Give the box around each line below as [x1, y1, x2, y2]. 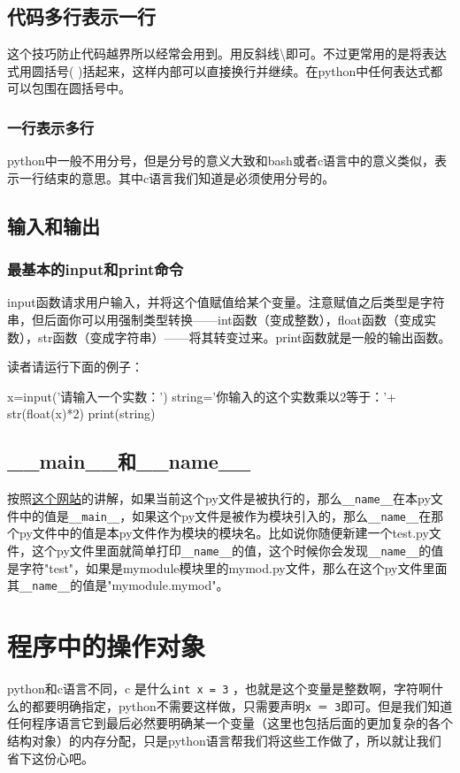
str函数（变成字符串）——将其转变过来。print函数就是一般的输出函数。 [37, 327, 451, 346]
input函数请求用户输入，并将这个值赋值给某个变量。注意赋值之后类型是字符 [7, 293, 445, 311]
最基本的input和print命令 [7, 258, 184, 280]
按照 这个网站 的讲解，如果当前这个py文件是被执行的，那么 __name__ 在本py [7, 489, 431, 508]
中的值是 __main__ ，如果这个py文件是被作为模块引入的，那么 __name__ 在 [19, 506, 432, 524]
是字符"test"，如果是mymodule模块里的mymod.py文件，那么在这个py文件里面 [7, 558, 448, 577]
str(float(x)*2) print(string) [7, 404, 156, 423]
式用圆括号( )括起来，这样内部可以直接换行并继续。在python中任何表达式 [7, 61, 431, 80]
